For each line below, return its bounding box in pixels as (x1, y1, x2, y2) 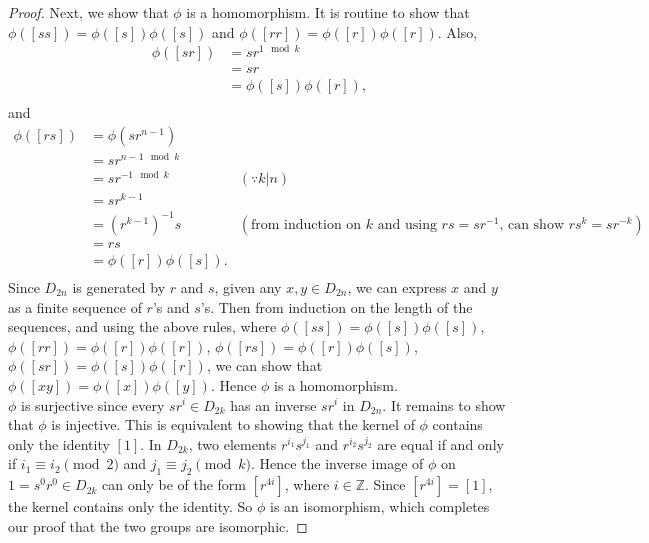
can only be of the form (102, 474, 247, 495)
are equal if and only (377, 433, 504, 454)
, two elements (188, 433, 277, 454)
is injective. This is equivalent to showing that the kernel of (51, 414, 415, 435)
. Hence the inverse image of (250, 453, 424, 474)
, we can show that (206, 355, 323, 376)
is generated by (72, 276, 166, 297)
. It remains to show (382, 394, 506, 415)
